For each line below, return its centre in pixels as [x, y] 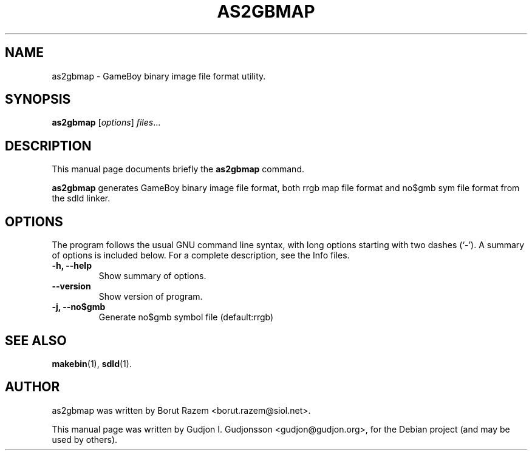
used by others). [85, 439]
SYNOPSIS [38, 99]
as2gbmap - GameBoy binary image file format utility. [159, 76]
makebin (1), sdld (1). [92, 363]
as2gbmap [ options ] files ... [106, 123]
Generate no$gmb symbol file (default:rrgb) [186, 317]
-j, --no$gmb [79, 307]
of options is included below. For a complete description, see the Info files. [201, 255]
